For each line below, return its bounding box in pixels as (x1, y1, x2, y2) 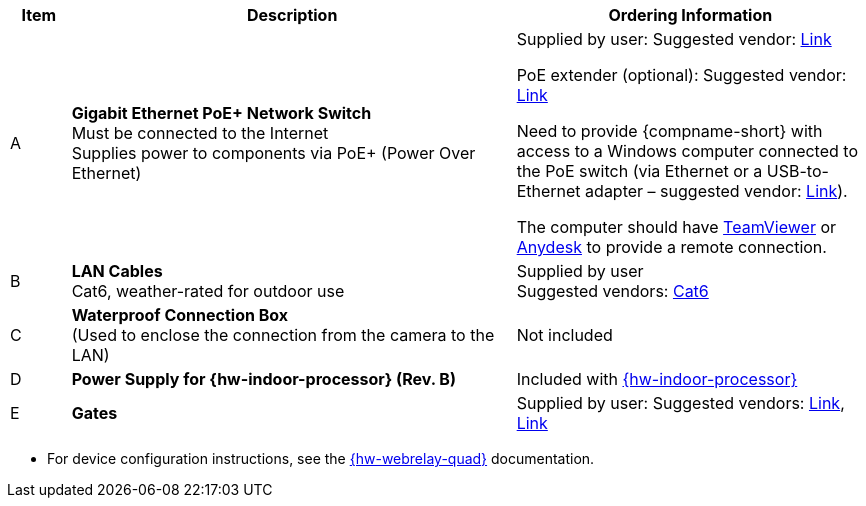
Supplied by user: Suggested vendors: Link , (516, 393, 845, 413)
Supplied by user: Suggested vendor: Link (516, 29, 832, 49)
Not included (516, 325, 613, 345)
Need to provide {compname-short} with (516, 121, 823, 141)
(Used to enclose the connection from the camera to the (71, 325, 495, 345)
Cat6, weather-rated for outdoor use (71, 281, 345, 301)
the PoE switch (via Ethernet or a (516, 161, 763, 181)
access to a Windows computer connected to (516, 141, 858, 161)
